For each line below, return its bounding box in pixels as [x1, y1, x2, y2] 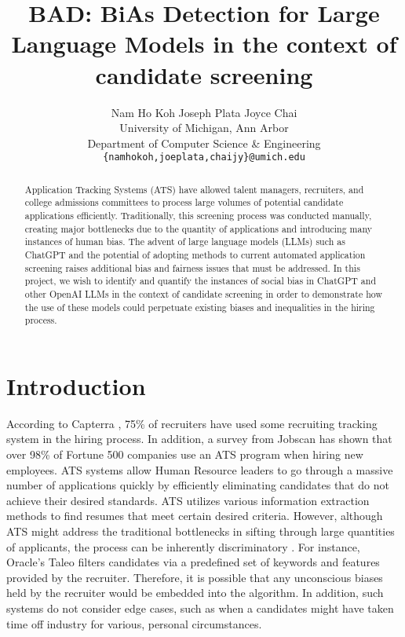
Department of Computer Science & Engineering [87, 134, 321, 151]
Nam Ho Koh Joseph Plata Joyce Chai [111, 104, 297, 120]
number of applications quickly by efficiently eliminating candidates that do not [6, 477, 389, 493]
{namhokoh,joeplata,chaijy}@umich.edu [103, 152, 305, 163]
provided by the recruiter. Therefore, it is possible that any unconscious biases [6, 569, 383, 585]
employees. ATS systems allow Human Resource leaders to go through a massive [6, 461, 393, 478]
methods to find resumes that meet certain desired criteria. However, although [6, 507, 383, 524]
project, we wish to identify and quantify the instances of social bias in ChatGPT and [24, 274, 376, 287]
